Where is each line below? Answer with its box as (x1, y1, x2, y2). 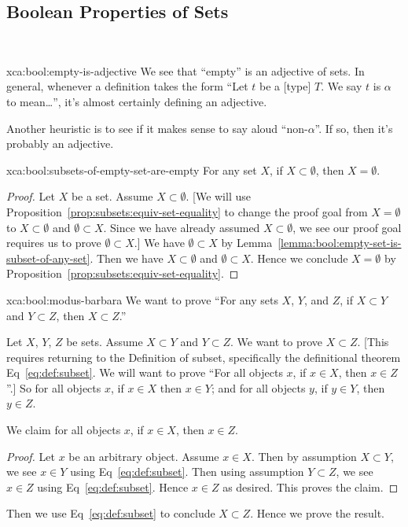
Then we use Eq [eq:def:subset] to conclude (6, 505, 215, 521)
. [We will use (186, 188, 251, 205)
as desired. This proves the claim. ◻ (222, 478, 399, 495)
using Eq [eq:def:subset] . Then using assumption (70, 463, 304, 480)
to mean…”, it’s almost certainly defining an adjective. (6, 93, 267, 109)
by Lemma (221, 234, 273, 251)
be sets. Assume (66, 334, 143, 350)
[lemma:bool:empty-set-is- (278, 234, 402, 251)
